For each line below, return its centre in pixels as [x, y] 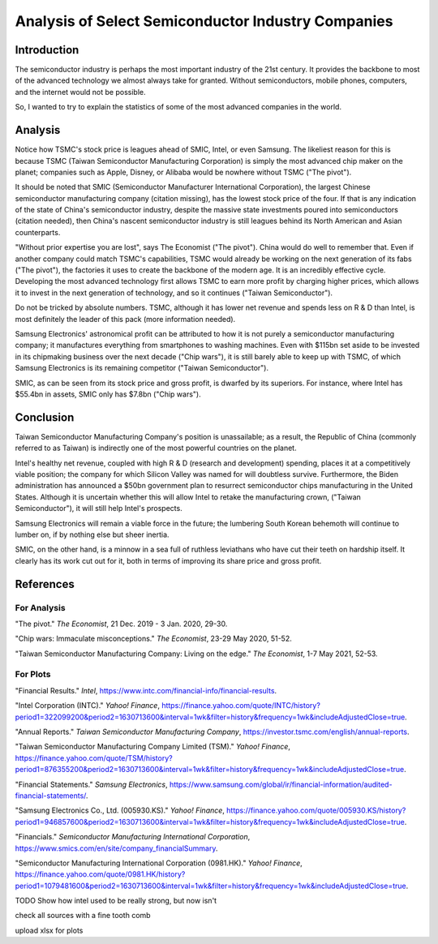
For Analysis [40, 607]
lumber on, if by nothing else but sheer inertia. [92, 534]
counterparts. [38, 232]
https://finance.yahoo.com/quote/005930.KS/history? [316, 810]
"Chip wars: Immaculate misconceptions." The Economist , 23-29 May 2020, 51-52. [153, 639]
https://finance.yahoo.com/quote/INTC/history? [240, 706]
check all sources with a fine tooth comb [83, 916]
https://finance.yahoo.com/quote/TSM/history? [94, 757]
